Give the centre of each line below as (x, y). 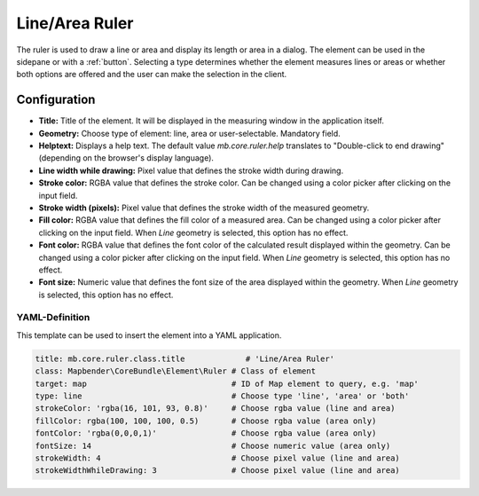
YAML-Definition (53, 318)
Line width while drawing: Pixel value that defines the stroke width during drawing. (191, 170)
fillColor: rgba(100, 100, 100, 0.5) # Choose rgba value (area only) (206, 421)
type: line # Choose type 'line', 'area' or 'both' (222, 396)
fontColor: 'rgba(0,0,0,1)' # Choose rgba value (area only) (206, 433)
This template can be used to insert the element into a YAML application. (149, 335)
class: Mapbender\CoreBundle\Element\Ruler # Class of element (176, 371)
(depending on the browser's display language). (126, 158)
